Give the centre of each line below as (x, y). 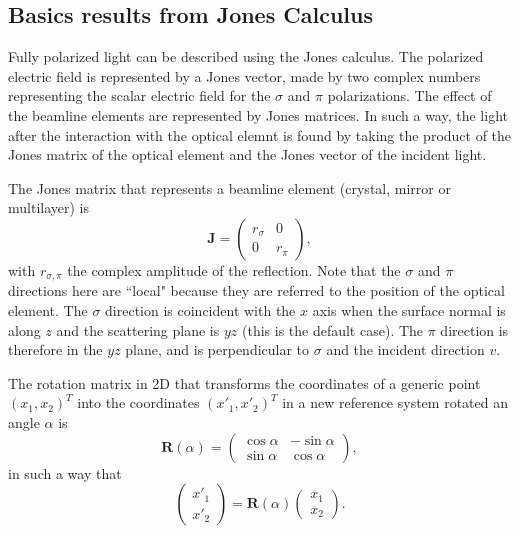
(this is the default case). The (332, 329)
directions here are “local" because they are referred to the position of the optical (256, 290)
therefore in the (55, 349)
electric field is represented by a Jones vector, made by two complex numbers (244, 75)
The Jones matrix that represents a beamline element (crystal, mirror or (229, 187)
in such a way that (65, 472)
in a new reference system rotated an (395, 402)
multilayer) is (49, 207)
